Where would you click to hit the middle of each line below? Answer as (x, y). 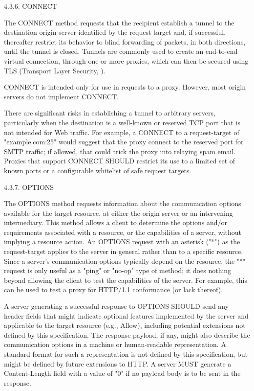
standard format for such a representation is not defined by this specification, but (126, 354)
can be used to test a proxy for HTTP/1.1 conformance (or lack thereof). (114, 289)
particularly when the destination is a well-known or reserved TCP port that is (122, 122)
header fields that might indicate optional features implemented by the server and (126, 315)
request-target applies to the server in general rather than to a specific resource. (124, 251)
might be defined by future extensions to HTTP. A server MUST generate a (118, 363)
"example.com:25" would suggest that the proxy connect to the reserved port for (124, 142)
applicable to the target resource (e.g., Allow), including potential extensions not (125, 325)
